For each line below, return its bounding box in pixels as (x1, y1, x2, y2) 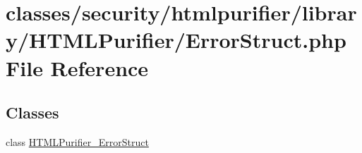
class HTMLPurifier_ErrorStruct (6, 134, 149, 149)
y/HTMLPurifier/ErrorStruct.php (6, 25, 346, 54)
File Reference (6, 53, 149, 82)
